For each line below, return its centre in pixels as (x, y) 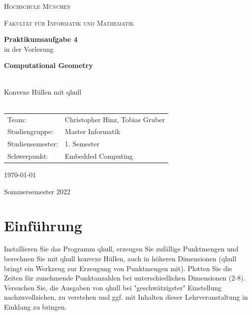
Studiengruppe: (31, 131)
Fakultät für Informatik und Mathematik (69, 22)
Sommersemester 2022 (37, 191)
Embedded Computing (99, 156)
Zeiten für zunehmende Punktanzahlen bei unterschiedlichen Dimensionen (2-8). (125, 278)
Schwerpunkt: (28, 156)
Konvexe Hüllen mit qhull (43, 91)
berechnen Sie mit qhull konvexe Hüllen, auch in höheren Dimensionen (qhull (120, 259)
